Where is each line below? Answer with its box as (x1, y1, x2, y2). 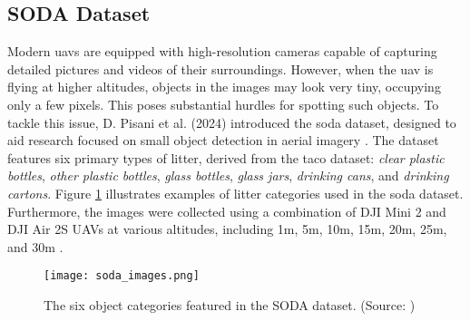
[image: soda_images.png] (44, 269, 200, 283)
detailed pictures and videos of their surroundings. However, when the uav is (7, 59, 434, 78)
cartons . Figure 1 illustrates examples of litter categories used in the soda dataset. (7, 183, 464, 202)
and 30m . (7, 237, 64, 256)
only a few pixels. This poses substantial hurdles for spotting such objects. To (7, 94, 439, 113)
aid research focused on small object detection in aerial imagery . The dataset (7, 131, 439, 150)
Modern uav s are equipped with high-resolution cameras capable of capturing (7, 42, 437, 61)
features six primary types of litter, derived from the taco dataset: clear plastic (7, 148, 445, 167)
